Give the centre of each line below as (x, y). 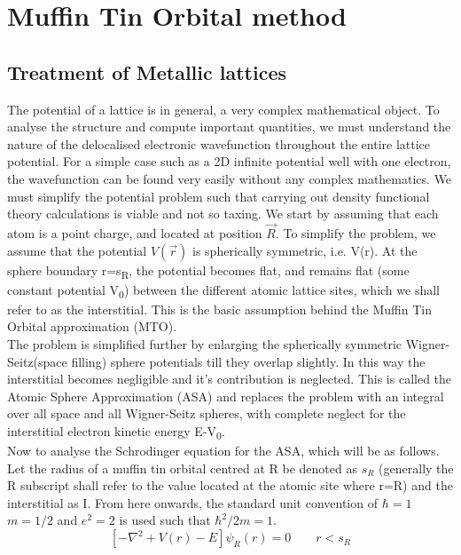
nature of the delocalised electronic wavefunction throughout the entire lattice (219, 143)
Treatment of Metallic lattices (147, 71)
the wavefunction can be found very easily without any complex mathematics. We (230, 178)
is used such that (165, 520)
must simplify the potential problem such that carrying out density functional (219, 196)
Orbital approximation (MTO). (92, 326)
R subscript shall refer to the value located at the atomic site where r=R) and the (230, 485)
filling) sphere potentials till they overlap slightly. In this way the (248, 361)
